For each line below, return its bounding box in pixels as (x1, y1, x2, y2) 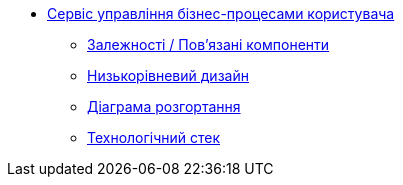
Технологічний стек (87, 129, 220, 146)
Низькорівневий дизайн (87, 67, 249, 84)
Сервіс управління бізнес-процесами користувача (47, 5, 395, 22)
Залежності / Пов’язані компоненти (87, 36, 330, 53)
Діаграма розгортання (87, 98, 241, 115)
